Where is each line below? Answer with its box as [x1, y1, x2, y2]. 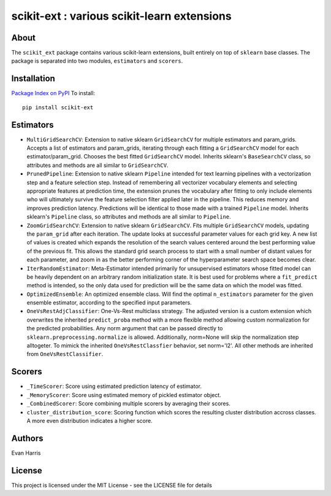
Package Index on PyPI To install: [11, 90, 95, 97]
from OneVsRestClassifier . [26, 351, 104, 358]
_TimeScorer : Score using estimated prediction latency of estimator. [26, 382, 202, 390]
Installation [11, 74, 55, 84]
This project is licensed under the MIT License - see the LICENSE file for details [11, 481, 213, 489]
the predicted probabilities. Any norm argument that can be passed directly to [26, 325, 223, 332]
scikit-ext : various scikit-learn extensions [11, 9, 232, 23]
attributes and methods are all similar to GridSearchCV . [26, 161, 169, 169]
